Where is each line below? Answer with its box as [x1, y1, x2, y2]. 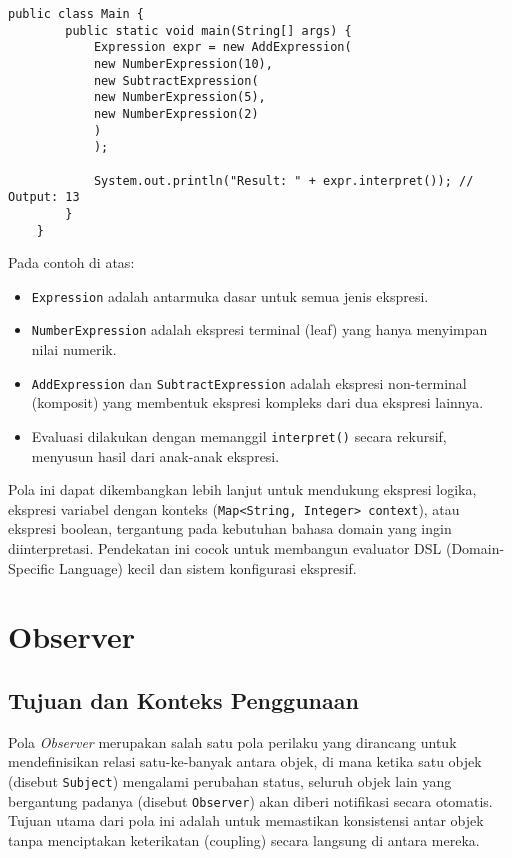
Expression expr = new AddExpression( [93, 40, 352, 55]
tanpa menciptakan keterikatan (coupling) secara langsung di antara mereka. [8, 829, 480, 850]
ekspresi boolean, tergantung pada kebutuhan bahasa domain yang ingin [8, 518, 452, 539]
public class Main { [8, 7, 145, 21]
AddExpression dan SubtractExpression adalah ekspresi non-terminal [31, 372, 467, 393]
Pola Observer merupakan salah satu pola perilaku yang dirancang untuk [8, 731, 457, 752]
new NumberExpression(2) [93, 106, 259, 121]
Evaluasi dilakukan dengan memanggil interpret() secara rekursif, [31, 425, 447, 446]
